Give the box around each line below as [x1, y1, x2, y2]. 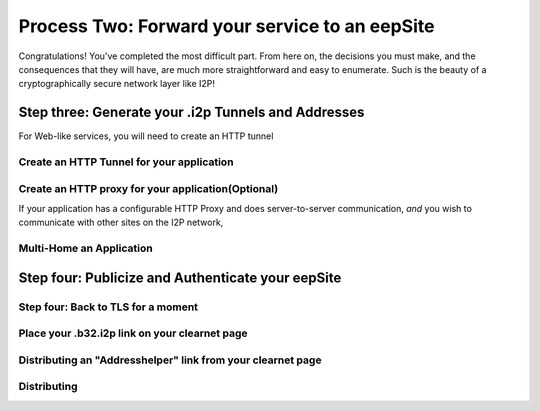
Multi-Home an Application [18, 241, 154, 255]
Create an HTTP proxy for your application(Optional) [18, 181, 279, 195]
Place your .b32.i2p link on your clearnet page [18, 326, 249, 340]
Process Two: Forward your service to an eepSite [18, 15, 435, 37]
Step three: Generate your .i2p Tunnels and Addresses [18, 104, 365, 121]
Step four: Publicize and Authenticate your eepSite [18, 269, 342, 286]
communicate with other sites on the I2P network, [18, 216, 224, 229]
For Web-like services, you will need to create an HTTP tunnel [18, 130, 274, 142]
